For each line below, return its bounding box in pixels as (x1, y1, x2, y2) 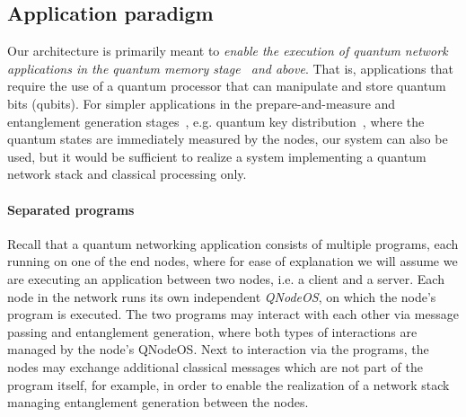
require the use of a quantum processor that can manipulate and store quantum (7, 76, 446, 95)
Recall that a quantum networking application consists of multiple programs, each (7, 234, 459, 253)
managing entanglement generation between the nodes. (7, 393, 309, 412)
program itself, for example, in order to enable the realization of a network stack (7, 375, 450, 394)
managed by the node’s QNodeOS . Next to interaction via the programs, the (7, 340, 429, 359)
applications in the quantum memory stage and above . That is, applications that (7, 58, 453, 77)
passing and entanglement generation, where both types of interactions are (7, 322, 418, 341)
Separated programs (7, 200, 135, 218)
